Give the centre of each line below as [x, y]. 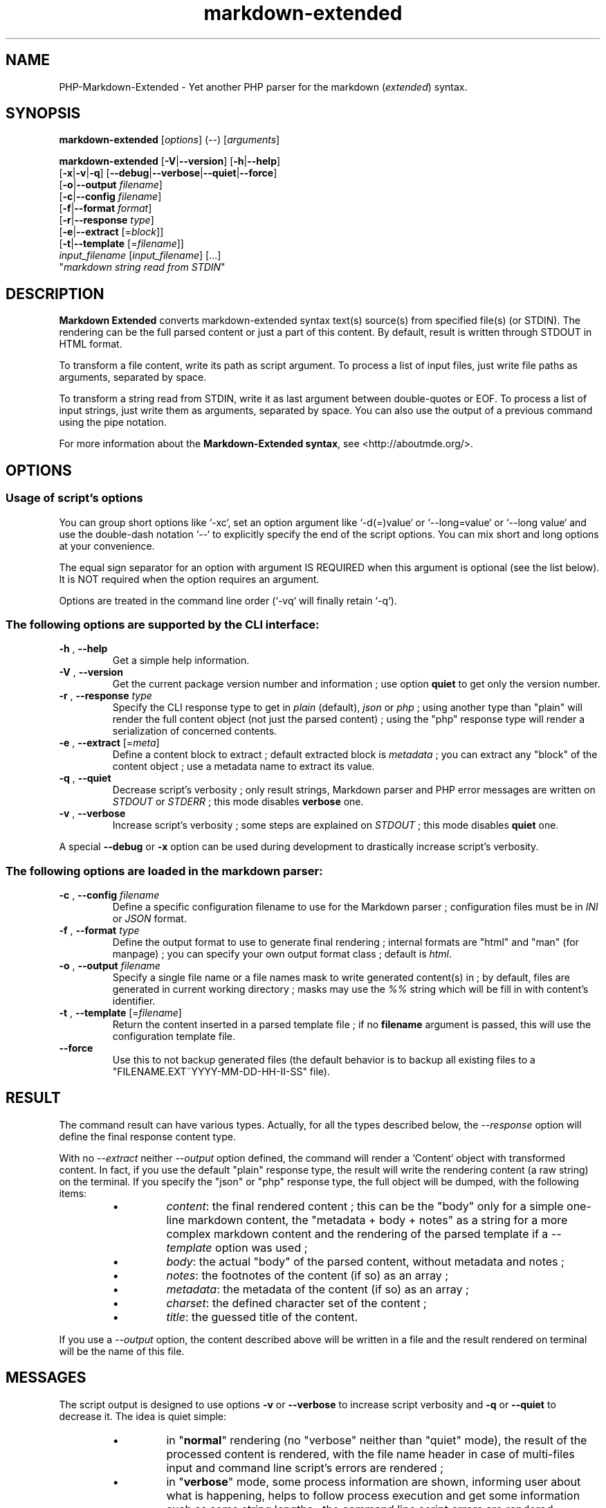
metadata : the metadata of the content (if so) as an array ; [318, 1289]
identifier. [134, 1001]
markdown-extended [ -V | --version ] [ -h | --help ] [170, 161]
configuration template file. [174, 1036]
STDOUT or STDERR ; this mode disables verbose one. [238, 802]
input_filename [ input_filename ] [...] [140, 255]
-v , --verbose [92, 814]
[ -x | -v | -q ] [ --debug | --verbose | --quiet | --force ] [168, 173]
